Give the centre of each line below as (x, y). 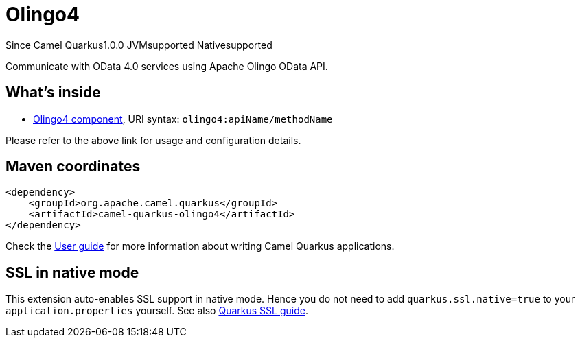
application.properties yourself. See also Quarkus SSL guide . (157, 311)
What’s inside (53, 93)
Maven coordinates (73, 167)
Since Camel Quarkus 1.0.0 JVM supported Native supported (139, 45)
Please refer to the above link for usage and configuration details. (153, 140)
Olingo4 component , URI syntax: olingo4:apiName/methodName (183, 119)
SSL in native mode (72, 272)
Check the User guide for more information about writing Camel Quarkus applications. (200, 246)
